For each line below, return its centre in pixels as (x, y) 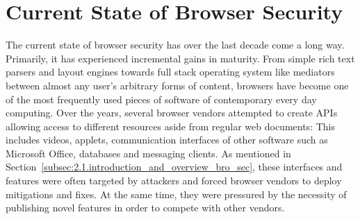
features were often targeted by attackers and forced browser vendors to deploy (174, 181)
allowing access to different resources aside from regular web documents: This (170, 126)
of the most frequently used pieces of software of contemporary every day (161, 99)
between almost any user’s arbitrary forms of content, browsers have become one (177, 85)
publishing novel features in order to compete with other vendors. (145, 208)
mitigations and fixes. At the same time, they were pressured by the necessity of (176, 194)
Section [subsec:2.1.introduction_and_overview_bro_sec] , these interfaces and (174, 167)
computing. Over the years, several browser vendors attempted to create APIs (172, 113)
